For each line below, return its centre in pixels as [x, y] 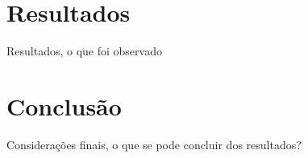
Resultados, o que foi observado [84, 51]
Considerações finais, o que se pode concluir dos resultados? [154, 144]
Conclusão [64, 105]
